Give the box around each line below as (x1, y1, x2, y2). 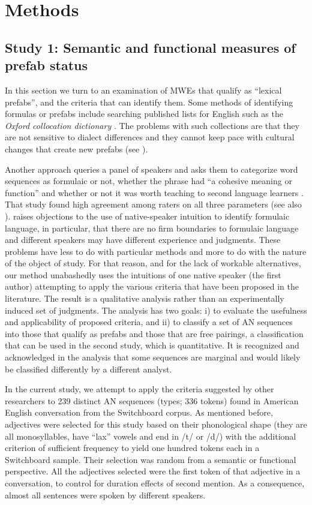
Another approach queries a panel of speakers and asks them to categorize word (5, 163, 298, 175)
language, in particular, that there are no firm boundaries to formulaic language (5, 221, 299, 234)
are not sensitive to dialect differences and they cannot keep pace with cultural (5, 131, 295, 143)
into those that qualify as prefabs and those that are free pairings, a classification (5, 327, 304, 339)
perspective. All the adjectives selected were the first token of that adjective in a (5, 465, 301, 477)
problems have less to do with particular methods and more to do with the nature (5, 245, 307, 257)
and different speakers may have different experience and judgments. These (5, 233, 281, 246)
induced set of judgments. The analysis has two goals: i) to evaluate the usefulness (5, 303, 307, 316)
